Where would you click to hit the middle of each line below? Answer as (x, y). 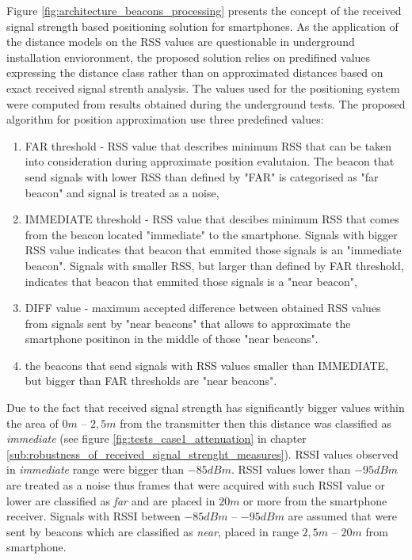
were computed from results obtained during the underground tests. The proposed (206, 103)
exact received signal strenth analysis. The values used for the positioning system (203, 88)
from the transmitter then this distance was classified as (256, 423)
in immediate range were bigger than (95, 469)
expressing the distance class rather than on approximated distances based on (195, 72)
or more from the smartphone (315, 500)
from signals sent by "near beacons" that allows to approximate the (188, 323)
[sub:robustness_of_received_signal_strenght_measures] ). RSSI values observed (202, 453)
